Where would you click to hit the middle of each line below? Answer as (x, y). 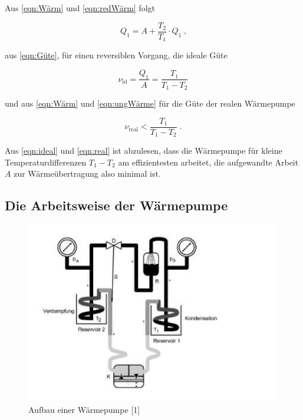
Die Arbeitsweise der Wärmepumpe (116, 205)
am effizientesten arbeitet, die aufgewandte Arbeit (208, 162)
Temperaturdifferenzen (46, 162)
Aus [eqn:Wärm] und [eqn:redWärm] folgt (80, 8)
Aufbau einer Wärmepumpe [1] (84, 409)
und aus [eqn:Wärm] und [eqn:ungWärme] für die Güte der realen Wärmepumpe (150, 103)
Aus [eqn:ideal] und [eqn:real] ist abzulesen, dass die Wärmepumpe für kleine (144, 151)
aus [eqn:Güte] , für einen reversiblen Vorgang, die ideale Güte (116, 55)
